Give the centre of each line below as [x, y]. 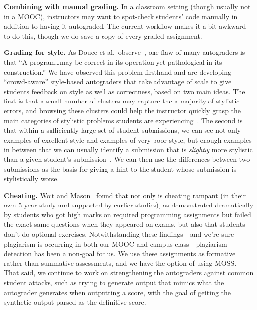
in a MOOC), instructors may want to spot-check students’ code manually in [121, 16]
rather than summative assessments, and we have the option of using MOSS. [120, 263]
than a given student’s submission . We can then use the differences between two [127, 159]
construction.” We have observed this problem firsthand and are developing [118, 72]
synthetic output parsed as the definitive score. [75, 302]
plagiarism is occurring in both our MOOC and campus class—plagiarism [116, 243]
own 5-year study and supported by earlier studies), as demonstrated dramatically [129, 205]
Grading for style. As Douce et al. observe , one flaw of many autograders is [125, 52]
